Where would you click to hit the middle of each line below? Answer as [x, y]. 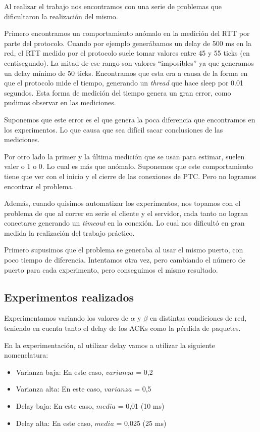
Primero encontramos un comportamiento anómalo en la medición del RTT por [127, 33]
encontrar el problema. [39, 186]
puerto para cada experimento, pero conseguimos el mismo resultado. [111, 269]
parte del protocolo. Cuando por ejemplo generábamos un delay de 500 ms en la [128, 43]
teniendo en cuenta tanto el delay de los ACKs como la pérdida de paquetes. [122, 328]
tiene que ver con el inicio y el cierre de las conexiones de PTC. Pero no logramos [130, 176]
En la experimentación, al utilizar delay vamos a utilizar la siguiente [110, 345]
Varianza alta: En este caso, [59, 389]
